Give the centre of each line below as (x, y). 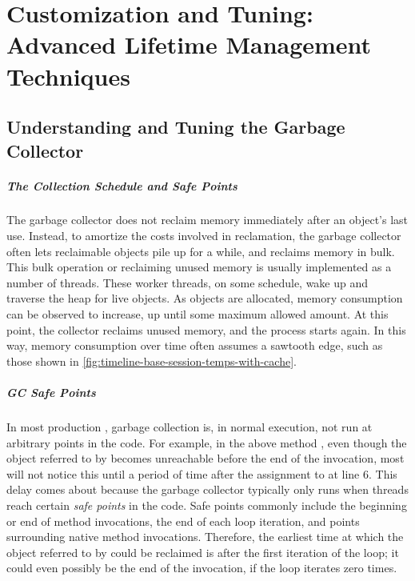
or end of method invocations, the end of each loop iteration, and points (183, 521)
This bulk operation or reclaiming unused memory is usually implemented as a (199, 267)
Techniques (68, 76)
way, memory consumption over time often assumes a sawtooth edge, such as (195, 345)
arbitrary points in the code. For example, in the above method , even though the (207, 442)
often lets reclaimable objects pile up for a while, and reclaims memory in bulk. (201, 251)
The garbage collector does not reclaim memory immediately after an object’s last (207, 220)
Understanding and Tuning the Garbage (176, 127)
